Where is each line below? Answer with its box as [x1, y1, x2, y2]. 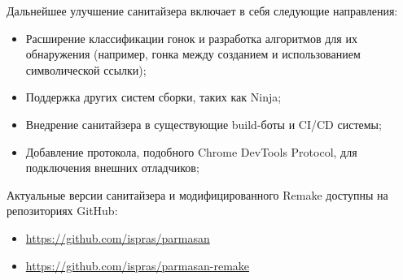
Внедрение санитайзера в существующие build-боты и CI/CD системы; [25, 115, 382, 132]
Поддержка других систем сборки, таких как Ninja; [25, 88, 282, 106]
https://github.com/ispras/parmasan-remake [25, 256, 250, 274]
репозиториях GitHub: [7, 202, 118, 219]
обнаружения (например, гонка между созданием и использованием [25, 45, 361, 62]
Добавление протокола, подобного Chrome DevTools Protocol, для [25, 143, 357, 160]
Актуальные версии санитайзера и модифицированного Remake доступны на [7, 186, 388, 203]
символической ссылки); [25, 61, 147, 78]
